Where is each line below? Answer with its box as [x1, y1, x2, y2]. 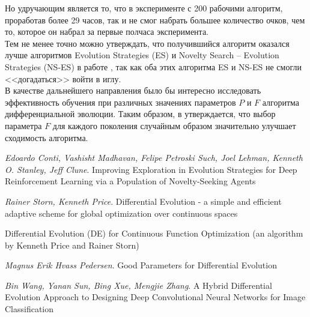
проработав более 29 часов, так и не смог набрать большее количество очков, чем [5, 13, 305, 26]
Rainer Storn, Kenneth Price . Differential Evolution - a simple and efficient [5, 195, 282, 207]
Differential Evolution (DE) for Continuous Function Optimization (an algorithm [5, 227, 303, 240]
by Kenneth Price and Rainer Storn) [5, 238, 139, 251]
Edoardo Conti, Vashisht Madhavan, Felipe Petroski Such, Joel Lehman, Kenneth [5, 151, 303, 164]
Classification [5, 303, 54, 315]
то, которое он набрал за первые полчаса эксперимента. [5, 25, 208, 38]
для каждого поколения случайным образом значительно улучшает [52, 119, 296, 131]
